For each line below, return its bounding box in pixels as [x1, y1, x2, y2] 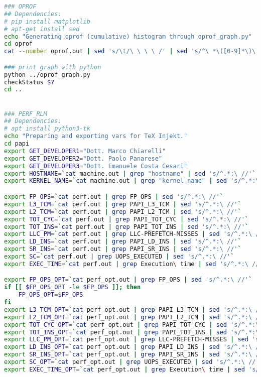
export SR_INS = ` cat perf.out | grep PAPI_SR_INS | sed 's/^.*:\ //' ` [4, 245, 241, 253]
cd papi [4, 140, 30, 148]
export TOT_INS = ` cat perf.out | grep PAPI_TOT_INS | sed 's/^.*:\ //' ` [4, 223, 248, 230]
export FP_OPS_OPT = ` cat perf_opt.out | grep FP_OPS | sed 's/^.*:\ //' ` [4, 276, 252, 284]
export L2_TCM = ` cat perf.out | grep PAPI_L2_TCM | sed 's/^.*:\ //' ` [4, 208, 241, 215]
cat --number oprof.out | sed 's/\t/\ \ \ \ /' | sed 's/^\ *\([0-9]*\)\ [4, 48, 256, 55]
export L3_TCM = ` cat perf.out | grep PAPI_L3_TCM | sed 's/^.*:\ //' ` [4, 200, 241, 208]
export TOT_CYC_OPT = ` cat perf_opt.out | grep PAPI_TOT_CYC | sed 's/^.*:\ [4, 321, 259, 328]
